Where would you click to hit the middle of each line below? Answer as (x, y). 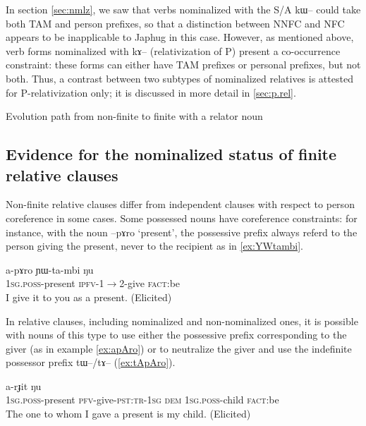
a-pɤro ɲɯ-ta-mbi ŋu (50, 269)
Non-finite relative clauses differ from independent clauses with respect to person (180, 204)
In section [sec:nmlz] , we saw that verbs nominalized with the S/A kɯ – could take (183, 9)
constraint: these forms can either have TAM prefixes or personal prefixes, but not (183, 65)
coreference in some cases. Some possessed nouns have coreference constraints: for (182, 218)
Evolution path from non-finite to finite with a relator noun (134, 116)
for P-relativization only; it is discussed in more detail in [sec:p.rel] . (151, 92)
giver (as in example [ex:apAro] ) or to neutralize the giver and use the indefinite (179, 348)
